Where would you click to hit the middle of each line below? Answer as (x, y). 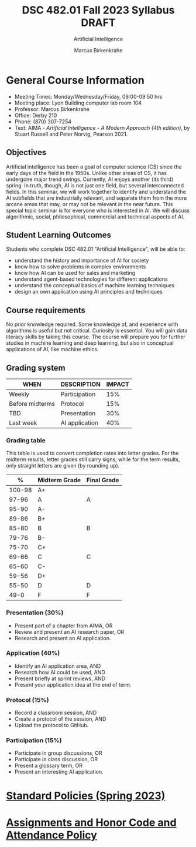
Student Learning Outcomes (59, 235)
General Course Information (75, 80)
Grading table (26, 440)
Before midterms (32, 404)
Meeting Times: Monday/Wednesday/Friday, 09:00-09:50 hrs (88, 96)
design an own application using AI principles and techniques (88, 292)
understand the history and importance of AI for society (82, 261)
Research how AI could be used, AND (60, 672)
